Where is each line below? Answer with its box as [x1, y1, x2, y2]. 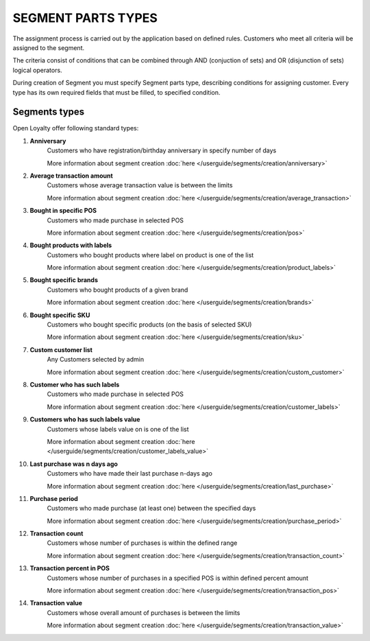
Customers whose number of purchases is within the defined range [47, 539, 238, 547]
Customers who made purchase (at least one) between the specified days [47, 504, 256, 513]
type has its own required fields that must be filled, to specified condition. [12, 88, 221, 96]
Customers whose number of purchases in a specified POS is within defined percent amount [47, 574, 308, 582]
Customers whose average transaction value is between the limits [47, 181, 233, 189]
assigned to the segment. [12, 43, 85, 51]
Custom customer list [29, 345, 92, 353]
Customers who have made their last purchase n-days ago [47, 469, 212, 478]
